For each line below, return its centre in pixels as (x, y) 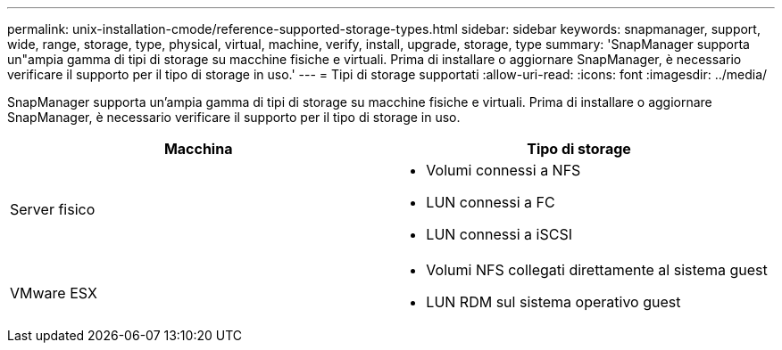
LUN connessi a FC (491, 202)
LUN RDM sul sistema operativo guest (553, 302)
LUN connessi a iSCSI (499, 234)
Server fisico (53, 209)
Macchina (198, 149)
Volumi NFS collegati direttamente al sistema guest (597, 270)
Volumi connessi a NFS (503, 170)
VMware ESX (54, 293)
